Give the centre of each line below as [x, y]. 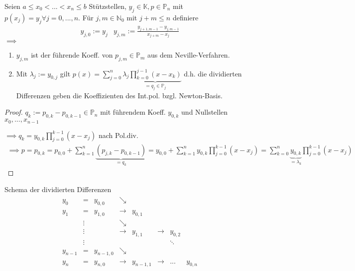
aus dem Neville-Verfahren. [189, 55]
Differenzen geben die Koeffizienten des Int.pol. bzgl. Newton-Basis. [119, 95]
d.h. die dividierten [213, 73]
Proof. [14, 112]
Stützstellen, [108, 6]
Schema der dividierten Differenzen [58, 189]
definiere [185, 17]
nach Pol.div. [118, 135]
